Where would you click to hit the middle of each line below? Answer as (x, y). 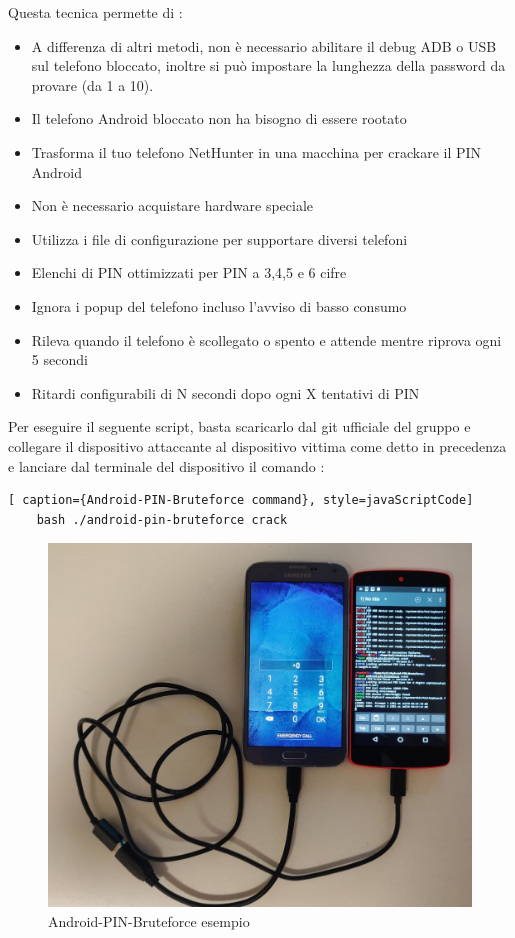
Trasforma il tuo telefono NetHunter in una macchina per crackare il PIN (256, 151)
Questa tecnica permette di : (95, 12)
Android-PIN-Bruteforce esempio (149, 920)
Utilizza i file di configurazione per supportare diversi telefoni (219, 238)
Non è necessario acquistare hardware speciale (172, 205)
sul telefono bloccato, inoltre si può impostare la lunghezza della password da (268, 65)
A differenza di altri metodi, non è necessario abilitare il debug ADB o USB (264, 45)
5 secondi (59, 359)
